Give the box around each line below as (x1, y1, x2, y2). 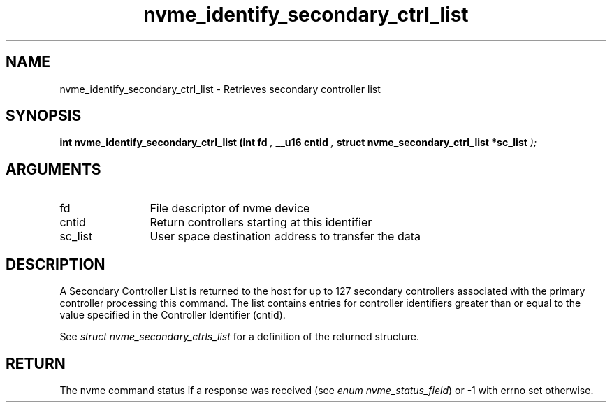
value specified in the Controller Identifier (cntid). (59, 309, 286, 321)
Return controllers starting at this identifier (150, 215, 372, 230)
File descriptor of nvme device (150, 201, 310, 216)
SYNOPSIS (6, 107, 82, 125)
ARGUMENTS (6, 160, 101, 178)
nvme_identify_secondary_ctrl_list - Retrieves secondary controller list (59, 82, 381, 95)
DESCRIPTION (6, 255, 105, 273)
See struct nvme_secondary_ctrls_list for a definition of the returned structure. (59, 330, 420, 343)
